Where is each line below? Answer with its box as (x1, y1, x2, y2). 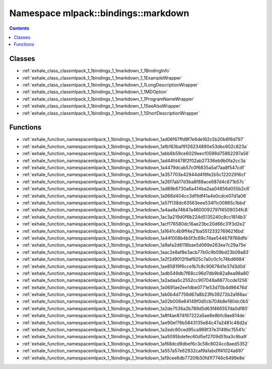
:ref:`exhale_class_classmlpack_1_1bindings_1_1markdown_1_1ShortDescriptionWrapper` (22, 110, 200, 116)
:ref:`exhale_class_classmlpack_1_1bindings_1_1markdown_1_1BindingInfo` (22, 68, 171, 74)
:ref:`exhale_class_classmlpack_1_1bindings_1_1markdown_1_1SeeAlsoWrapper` (22, 103, 182, 109)
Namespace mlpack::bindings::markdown (9, 8, 189, 19)
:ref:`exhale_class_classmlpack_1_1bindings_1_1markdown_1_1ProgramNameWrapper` (22, 96, 195, 102)
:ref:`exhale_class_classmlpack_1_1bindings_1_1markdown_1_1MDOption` (22, 89, 168, 95)
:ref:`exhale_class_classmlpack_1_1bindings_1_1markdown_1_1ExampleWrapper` (22, 75, 183, 81)
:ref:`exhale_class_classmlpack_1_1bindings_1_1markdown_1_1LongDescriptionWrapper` (22, 82, 199, 88)
